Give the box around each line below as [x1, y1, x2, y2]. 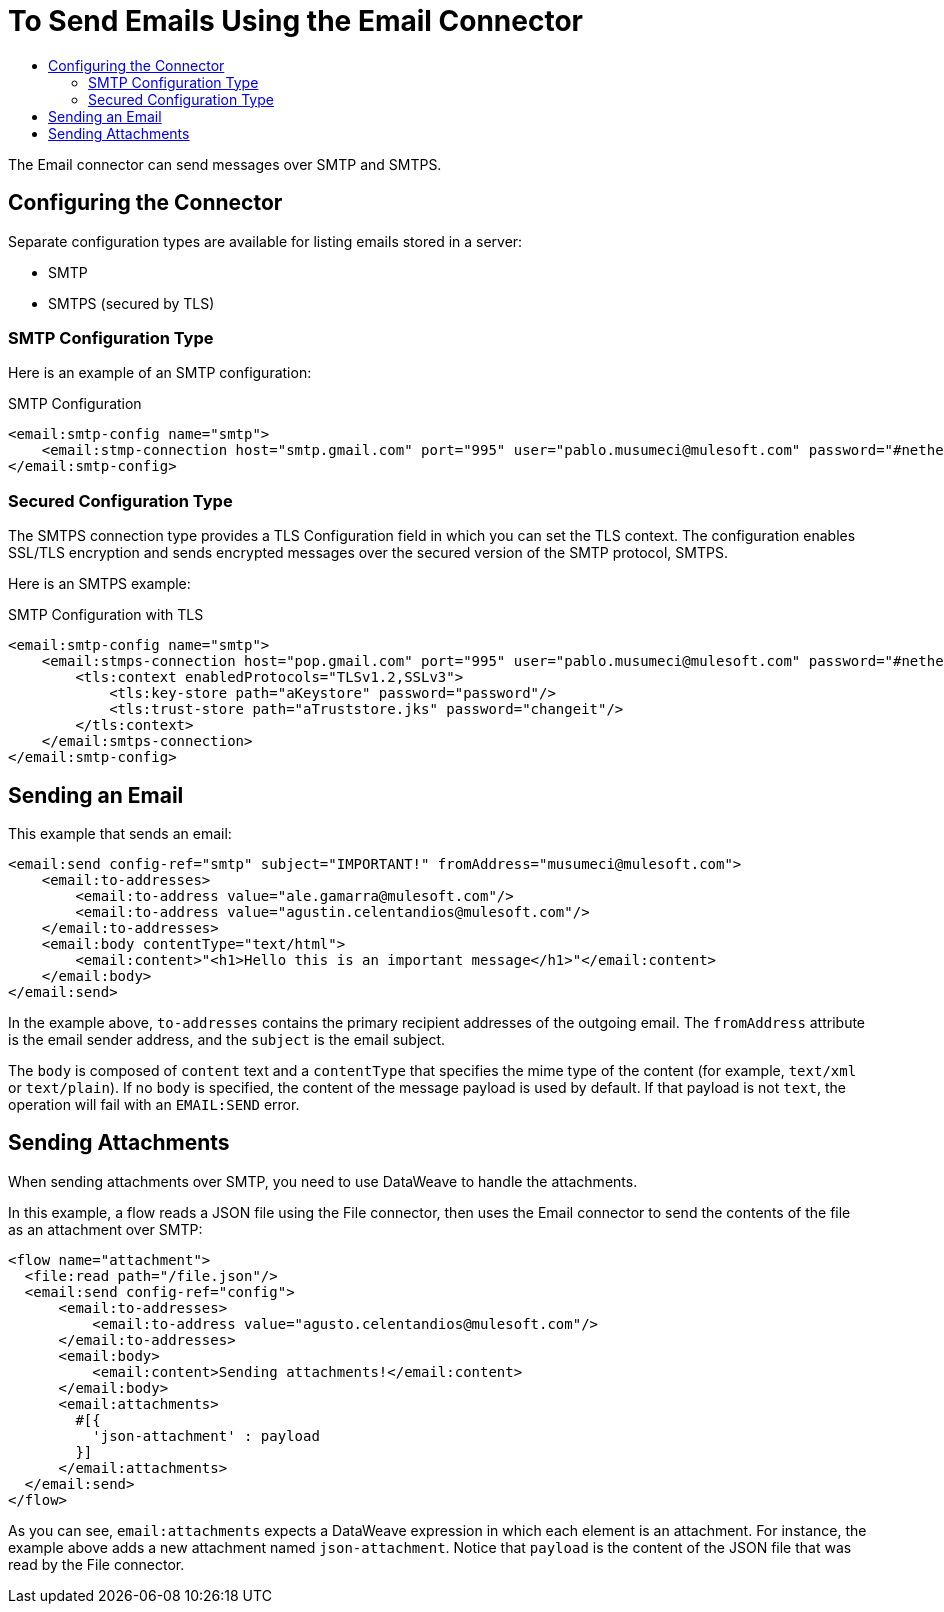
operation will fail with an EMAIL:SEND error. [8, 1095, 300, 1113]
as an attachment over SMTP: [8, 1220, 203, 1238]
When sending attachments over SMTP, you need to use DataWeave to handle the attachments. [8, 1172, 638, 1190]
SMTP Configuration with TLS [8, 606, 204, 624]
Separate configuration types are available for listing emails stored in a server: [8, 232, 523, 250]
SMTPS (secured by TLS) [48, 294, 215, 312]
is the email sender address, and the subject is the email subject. [8, 1030, 446, 1048]
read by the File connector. [8, 1555, 185, 1573]
